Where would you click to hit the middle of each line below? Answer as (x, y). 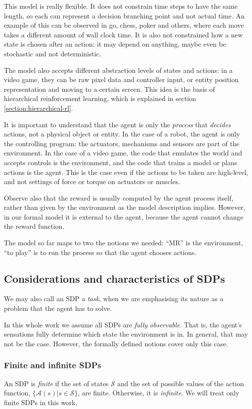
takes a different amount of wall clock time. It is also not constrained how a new (123, 34)
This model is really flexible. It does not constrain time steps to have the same (121, 6)
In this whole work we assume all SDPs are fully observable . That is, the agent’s (123, 324)
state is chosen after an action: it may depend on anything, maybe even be (115, 44)
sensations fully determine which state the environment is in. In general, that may (126, 334)
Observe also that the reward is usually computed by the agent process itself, (119, 197)
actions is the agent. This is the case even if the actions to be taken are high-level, (126, 172)
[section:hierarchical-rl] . (39, 108)
